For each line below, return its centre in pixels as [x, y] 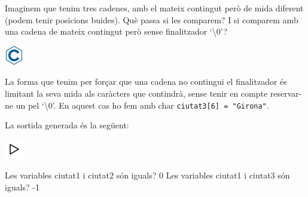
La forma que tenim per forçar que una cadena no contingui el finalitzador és [146, 81]
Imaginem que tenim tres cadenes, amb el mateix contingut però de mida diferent [154, 8]
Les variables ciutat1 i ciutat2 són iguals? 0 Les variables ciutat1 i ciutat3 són [147, 175]
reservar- [286, 93]
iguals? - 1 [22, 187]
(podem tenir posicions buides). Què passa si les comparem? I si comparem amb [152, 19]
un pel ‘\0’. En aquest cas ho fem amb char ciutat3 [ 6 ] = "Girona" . [142, 105]
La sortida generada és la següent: [67, 125]
